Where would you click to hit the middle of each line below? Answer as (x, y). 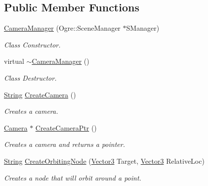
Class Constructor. (32, 44)
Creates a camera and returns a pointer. (64, 144)
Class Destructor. (30, 77)
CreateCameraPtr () (66, 127)
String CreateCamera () (40, 94)
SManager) (143, 28)
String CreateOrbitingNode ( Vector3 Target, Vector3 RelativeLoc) (104, 161)
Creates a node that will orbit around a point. (73, 177)
